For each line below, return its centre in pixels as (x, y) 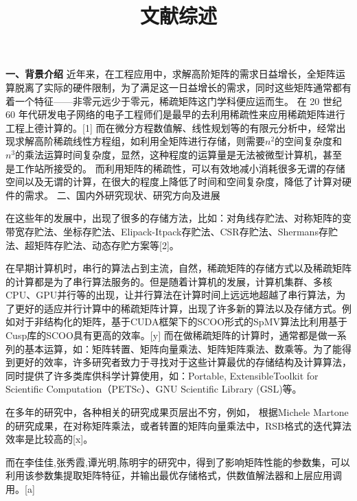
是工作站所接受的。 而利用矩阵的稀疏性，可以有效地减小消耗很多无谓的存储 (175, 168)
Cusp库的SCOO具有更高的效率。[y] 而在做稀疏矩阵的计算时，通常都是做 (166, 335)
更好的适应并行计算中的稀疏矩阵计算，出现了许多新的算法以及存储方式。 (178, 308)
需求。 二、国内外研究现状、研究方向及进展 (122, 195)
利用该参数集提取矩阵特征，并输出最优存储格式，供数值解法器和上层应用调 (174, 475)
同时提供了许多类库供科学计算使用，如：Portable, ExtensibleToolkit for (162, 375)
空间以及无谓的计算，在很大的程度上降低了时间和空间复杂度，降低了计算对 (174, 182)
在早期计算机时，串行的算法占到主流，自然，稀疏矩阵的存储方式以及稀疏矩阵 (178, 268)
